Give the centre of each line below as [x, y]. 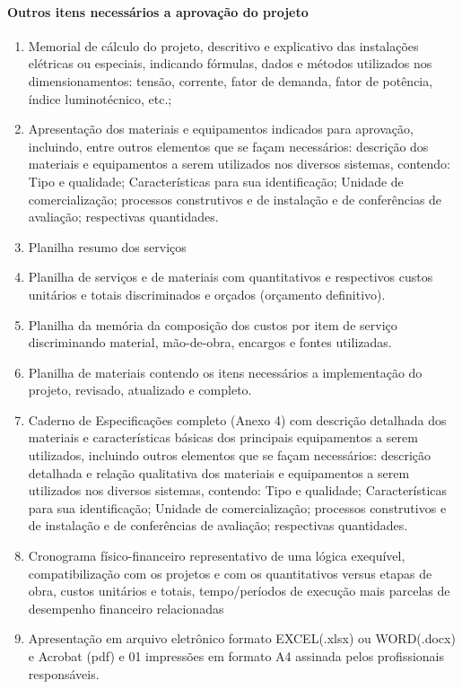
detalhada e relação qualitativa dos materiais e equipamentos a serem [219, 472]
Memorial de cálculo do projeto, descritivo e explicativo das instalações [223, 45]
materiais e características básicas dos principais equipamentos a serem [223, 437]
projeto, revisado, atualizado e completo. [140, 390]
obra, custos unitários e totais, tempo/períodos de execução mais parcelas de [239, 591]
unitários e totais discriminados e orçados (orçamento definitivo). [207, 294]
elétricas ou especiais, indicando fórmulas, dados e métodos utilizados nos [230, 63]
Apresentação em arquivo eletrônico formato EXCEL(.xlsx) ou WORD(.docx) [242, 638]
